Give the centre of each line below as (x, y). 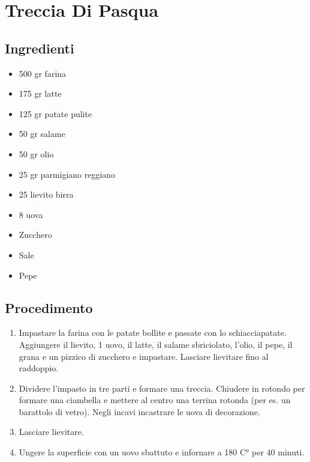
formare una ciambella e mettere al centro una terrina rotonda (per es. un (155, 400)
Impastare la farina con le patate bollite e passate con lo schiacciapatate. (153, 333)
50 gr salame (42, 134)
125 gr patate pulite (55, 113)
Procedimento (49, 307)
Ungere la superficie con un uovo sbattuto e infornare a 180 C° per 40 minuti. (162, 452)
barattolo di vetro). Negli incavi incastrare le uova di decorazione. (139, 411)
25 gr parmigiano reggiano (67, 174)
